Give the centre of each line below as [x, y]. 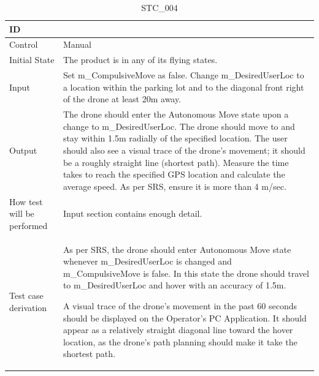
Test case [26, 295]
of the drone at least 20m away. [122, 99]
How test [26, 201]
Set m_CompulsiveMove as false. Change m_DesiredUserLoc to [183, 75]
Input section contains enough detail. [133, 213]
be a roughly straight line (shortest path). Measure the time [176, 162]
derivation [28, 307]
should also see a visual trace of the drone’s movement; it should [184, 150]
